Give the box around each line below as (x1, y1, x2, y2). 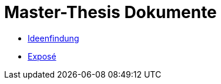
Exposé (28, 51, 56, 61)
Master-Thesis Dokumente (4, 2, 217, 22)
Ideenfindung (28, 33, 79, 43)
